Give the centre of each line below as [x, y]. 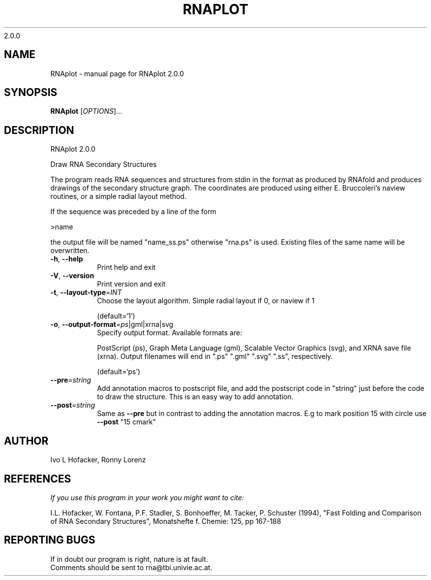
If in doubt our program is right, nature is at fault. [129, 559]
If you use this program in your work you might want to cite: [147, 497]
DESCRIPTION [39, 130]
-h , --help [67, 259]
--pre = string [71, 380]
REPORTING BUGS [50, 540]
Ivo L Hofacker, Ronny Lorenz [98, 460]
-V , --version [72, 276]
